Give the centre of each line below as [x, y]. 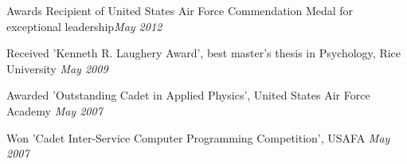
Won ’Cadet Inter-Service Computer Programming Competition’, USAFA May [198, 137]
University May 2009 [57, 68]
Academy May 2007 [55, 110]
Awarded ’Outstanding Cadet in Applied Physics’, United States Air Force [188, 95]
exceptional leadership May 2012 [84, 26]
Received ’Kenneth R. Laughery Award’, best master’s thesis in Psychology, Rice [204, 53]
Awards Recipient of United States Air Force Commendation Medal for [180, 10]
